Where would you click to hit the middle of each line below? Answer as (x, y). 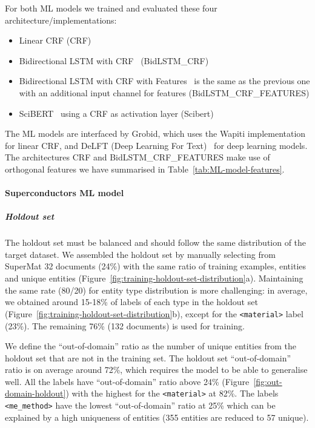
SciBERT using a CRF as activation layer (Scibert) (116, 113)
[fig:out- (268, 381)
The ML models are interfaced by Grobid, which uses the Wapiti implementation (155, 133)
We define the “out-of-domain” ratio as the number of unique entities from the (151, 346)
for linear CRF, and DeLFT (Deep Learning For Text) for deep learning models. (156, 145)
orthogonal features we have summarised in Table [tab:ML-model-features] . (145, 169)
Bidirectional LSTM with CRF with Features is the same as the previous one (164, 81)
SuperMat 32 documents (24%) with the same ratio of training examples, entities (156, 266)
